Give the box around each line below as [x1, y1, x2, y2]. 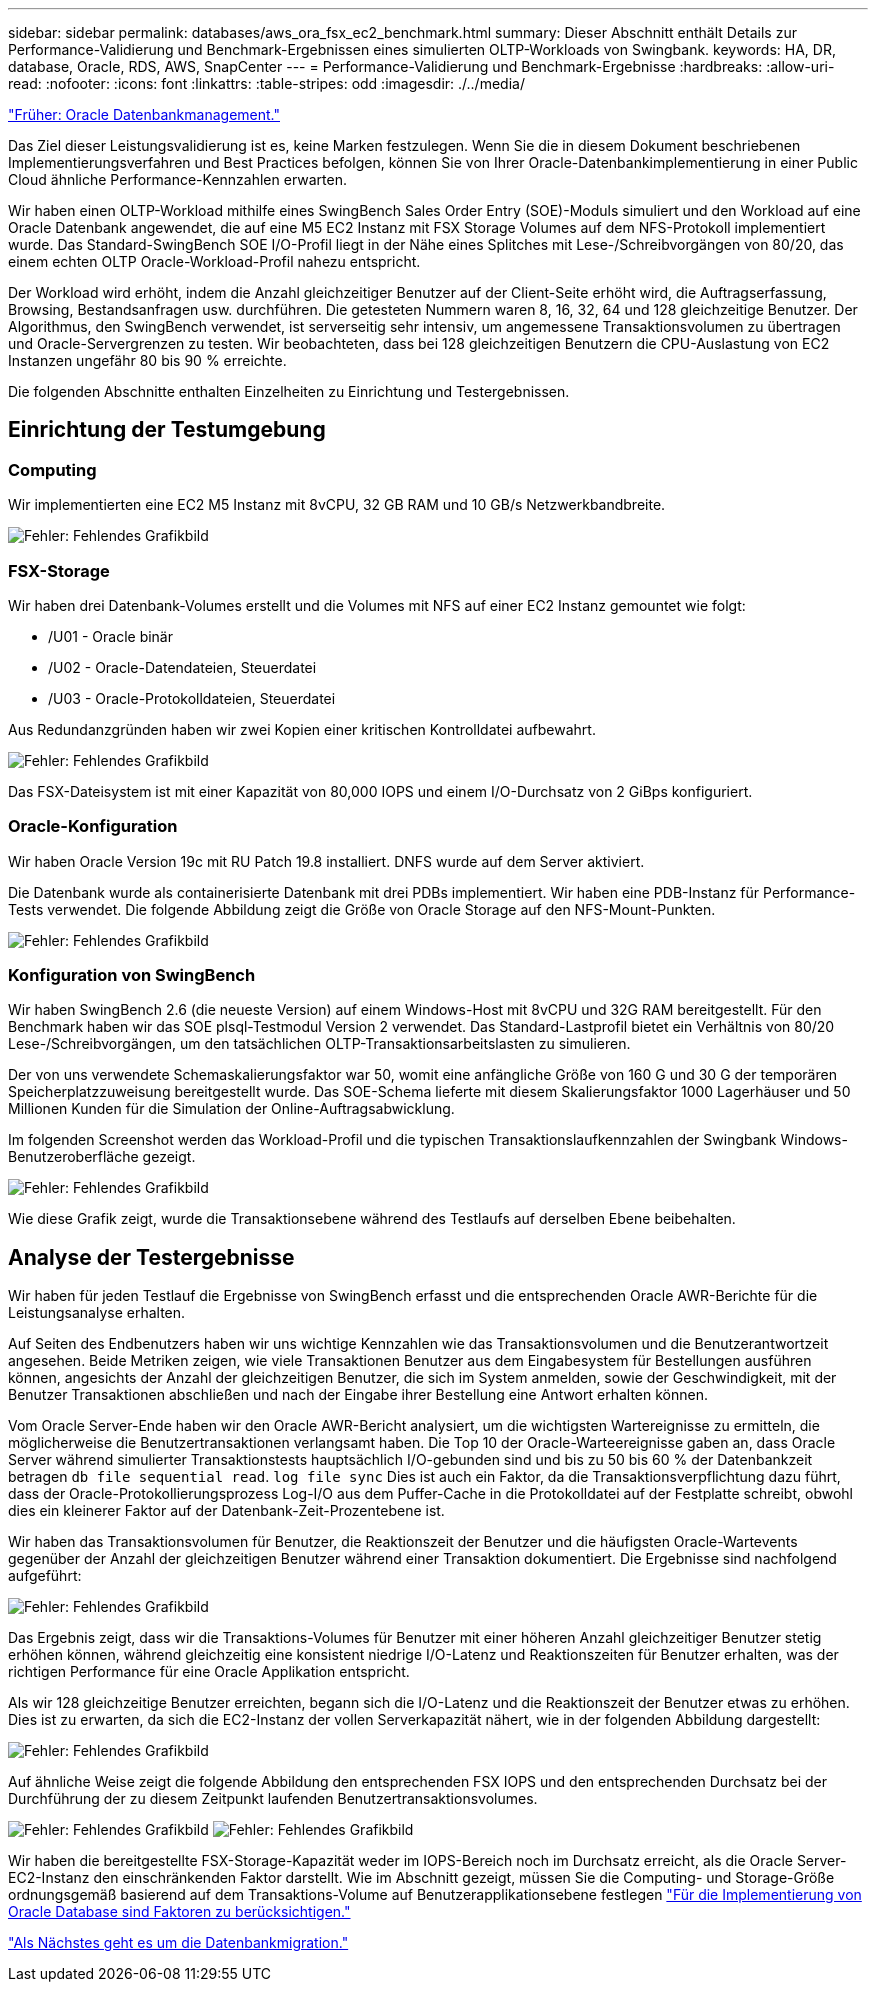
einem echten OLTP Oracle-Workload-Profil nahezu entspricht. [8, 253, 421, 270]
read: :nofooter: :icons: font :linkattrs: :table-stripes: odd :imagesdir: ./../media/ [8, 75, 525, 92]
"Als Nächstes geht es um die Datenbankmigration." [8, 1934, 349, 1952]
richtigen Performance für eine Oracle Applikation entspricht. [8, 1663, 410, 1681]
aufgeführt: [8, 1567, 82, 1585]
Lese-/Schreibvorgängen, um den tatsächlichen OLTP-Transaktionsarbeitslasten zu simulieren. [8, 1035, 631, 1053]
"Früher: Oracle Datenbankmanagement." [8, 106, 280, 123]
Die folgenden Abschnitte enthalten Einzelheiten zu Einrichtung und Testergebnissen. [8, 383, 570, 400]
